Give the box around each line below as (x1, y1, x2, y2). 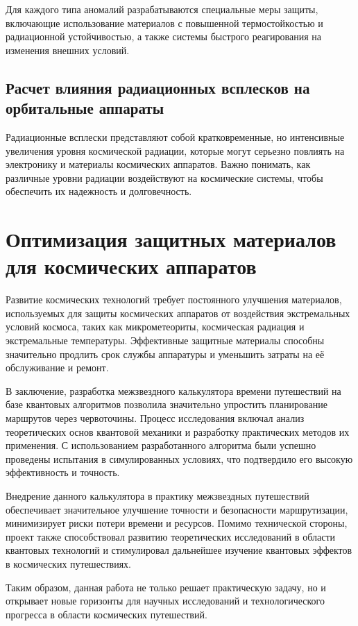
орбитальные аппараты (6, 97, 164, 119)
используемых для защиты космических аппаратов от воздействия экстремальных (6, 305, 350, 320)
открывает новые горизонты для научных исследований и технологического (6, 593, 325, 608)
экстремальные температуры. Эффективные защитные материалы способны (6, 333, 325, 348)
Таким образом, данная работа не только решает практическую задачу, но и (6, 580, 326, 594)
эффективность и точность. (6, 465, 120, 480)
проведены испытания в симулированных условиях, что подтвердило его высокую (6, 451, 353, 466)
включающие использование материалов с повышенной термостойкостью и (6, 15, 323, 30)
